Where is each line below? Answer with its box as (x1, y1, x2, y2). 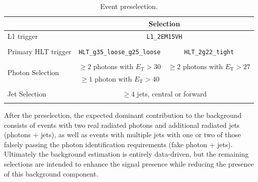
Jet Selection (7, 88, 46, 98)
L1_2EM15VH (146, 33, 182, 41)
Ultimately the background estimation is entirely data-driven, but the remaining (4, 149, 249, 159)
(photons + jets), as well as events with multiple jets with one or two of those (4, 129, 241, 140)
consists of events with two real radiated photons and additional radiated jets (4, 119, 240, 130)
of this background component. (4, 168, 98, 179)
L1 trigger (7, 31, 38, 41)
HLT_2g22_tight (184, 48, 234, 56)
